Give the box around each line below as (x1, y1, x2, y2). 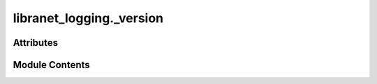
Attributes (13, 37, 59, 49)
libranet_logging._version (13, 10, 164, 26)
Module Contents (13, 59, 90, 71)
